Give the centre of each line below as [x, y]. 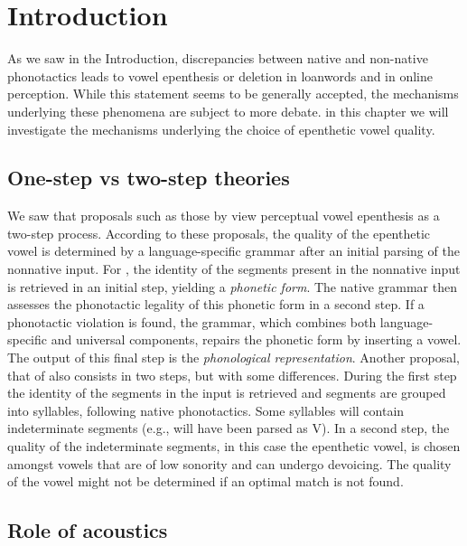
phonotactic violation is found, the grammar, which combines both [192, 321]
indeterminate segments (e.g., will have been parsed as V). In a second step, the [229, 428]
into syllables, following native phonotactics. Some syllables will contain [206, 410]
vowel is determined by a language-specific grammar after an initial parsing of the [233, 251]
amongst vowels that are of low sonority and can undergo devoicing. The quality [229, 463]
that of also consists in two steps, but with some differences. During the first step [232, 375]
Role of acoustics [88, 530]
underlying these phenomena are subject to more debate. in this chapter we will [228, 111]
